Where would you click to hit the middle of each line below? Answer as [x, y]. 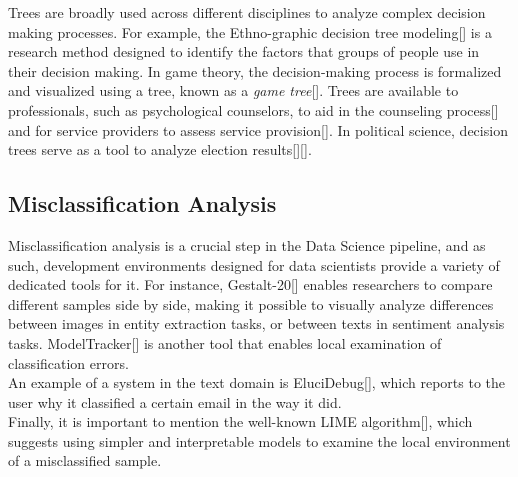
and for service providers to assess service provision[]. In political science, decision [258, 129]
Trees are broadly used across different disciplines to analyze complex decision [247, 12]
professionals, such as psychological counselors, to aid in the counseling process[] [253, 109]
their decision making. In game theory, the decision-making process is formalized [255, 70]
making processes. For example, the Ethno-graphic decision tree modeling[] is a [250, 31]
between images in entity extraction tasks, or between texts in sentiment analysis [256, 323]
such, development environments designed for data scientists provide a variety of [254, 264]
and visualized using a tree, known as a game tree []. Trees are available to [233, 90]
